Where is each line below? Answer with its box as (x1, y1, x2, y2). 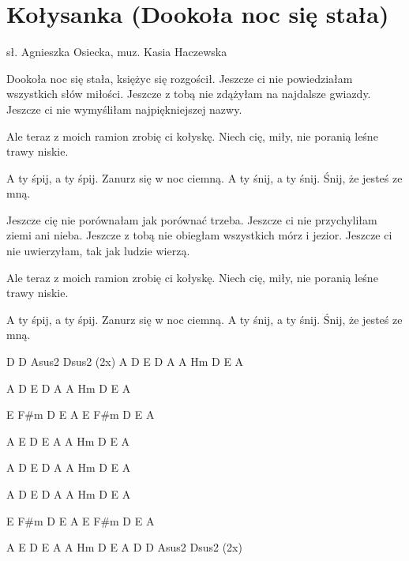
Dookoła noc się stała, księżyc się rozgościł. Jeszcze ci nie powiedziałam (6, 70, 353, 86)
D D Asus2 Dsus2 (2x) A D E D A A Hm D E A (6, 353, 244, 370)
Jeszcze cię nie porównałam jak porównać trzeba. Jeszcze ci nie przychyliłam (6, 211, 377, 228)
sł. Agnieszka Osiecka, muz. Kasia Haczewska (6, 43, 227, 60)
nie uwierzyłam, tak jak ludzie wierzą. (6, 243, 190, 259)
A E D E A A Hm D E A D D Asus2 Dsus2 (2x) (6, 539, 242, 555)
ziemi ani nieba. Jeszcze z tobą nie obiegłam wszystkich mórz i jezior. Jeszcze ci (6, 227, 392, 243)
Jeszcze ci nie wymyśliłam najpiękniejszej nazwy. (6, 100, 242, 117)
